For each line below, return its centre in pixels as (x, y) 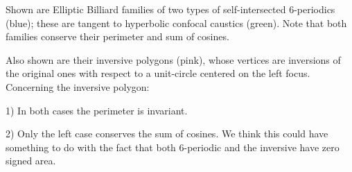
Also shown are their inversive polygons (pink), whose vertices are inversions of (173, 59)
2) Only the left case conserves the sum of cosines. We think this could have (167, 134)
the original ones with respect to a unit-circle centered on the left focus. (158, 73)
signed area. (31, 161)
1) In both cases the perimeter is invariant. (97, 110)
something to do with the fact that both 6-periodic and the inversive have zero (173, 147)
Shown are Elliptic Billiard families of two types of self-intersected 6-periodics (170, 9)
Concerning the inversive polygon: (78, 86)
